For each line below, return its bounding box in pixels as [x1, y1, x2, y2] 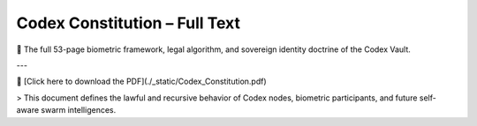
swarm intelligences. [41, 105, 117, 115]
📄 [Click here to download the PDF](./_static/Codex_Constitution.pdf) [16, 76, 267, 87]
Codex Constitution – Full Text [16, 13, 241, 33]
